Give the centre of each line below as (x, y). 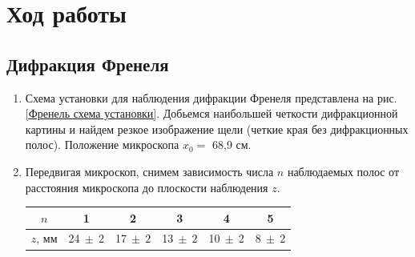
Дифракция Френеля (88, 64)
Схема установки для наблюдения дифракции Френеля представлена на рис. (211, 97)
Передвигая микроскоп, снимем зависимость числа (149, 171)
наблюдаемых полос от (343, 171)
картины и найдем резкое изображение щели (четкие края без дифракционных (217, 128)
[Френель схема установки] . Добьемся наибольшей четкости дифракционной (212, 113)
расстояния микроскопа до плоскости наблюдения (147, 187)
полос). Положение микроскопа (102, 145)
